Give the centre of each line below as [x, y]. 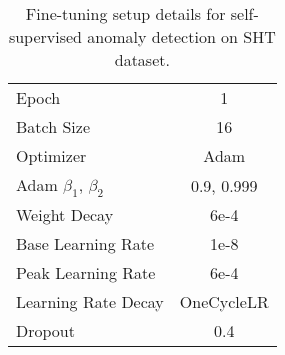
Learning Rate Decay [90, 302]
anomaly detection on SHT [181, 36]
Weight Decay [65, 215]
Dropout [45, 331]
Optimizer [51, 155]
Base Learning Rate [85, 244]
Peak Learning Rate [86, 273]
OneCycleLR [224, 302]
